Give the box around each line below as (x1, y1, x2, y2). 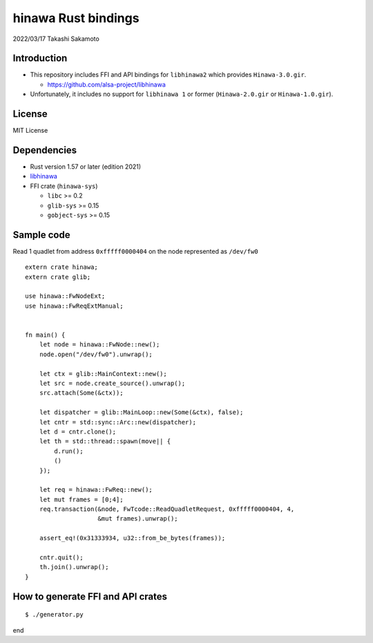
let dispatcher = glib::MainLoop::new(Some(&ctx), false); (39, 409, 244, 416)
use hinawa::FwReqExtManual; (25, 301, 124, 310)
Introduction (12, 53, 68, 64)
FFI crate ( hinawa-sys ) (30, 182, 98, 190)
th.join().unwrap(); (39, 563, 109, 571)
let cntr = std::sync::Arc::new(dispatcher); (39, 418, 197, 426)
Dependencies (12, 144, 77, 156)
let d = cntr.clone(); (39, 427, 117, 436)
